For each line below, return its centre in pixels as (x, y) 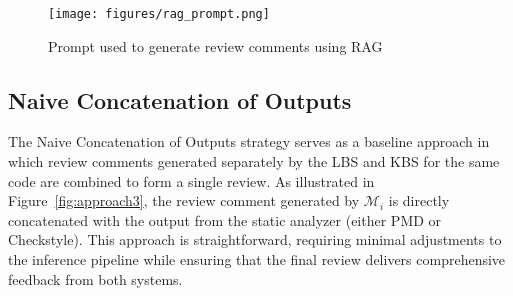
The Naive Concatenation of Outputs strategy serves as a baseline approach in (249, 141)
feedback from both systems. (95, 278)
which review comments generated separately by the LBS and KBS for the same (254, 161)
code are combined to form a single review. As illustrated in (191, 180)
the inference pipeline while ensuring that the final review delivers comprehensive (257, 259)
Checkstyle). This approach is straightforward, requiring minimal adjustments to (255, 239)
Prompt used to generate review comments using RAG (215, 45)
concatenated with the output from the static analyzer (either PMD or (225, 219)
